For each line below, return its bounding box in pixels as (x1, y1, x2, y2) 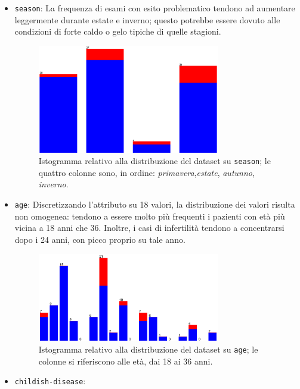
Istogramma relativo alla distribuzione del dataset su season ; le (38, 155, 271, 167)
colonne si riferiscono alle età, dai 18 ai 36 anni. (38, 354, 213, 367)
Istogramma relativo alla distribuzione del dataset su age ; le (38, 343, 258, 356)
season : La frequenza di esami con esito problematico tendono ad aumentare (14, 2, 295, 14)
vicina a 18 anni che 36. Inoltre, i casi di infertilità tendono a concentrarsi (14, 221, 284, 234)
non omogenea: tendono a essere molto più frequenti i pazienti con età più (14, 209, 285, 222)
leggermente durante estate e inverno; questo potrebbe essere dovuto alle (14, 13, 280, 26)
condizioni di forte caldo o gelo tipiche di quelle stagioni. (14, 25, 221, 38)
